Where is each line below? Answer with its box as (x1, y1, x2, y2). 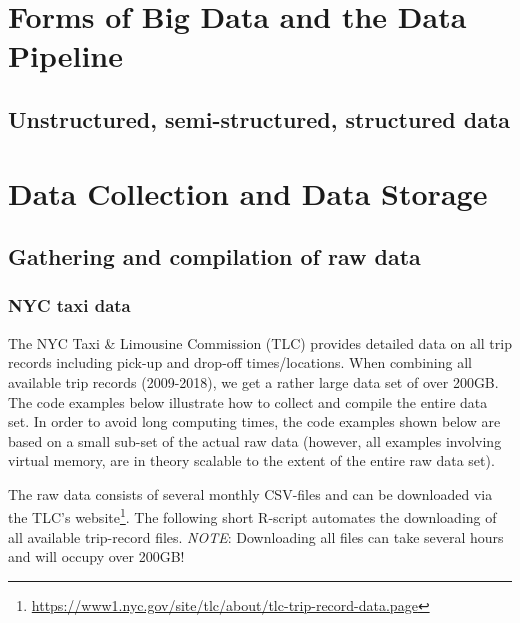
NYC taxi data (8, 293, 131, 318)
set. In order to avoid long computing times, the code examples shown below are (8, 411, 501, 432)
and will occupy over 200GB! (8, 546, 185, 567)
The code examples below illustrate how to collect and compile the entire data (8, 391, 488, 412)
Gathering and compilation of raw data (8, 241, 421, 272)
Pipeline (8, 35, 123, 76)
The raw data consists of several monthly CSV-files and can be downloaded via (8, 483, 493, 504)
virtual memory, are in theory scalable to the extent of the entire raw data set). (8, 450, 495, 471)
